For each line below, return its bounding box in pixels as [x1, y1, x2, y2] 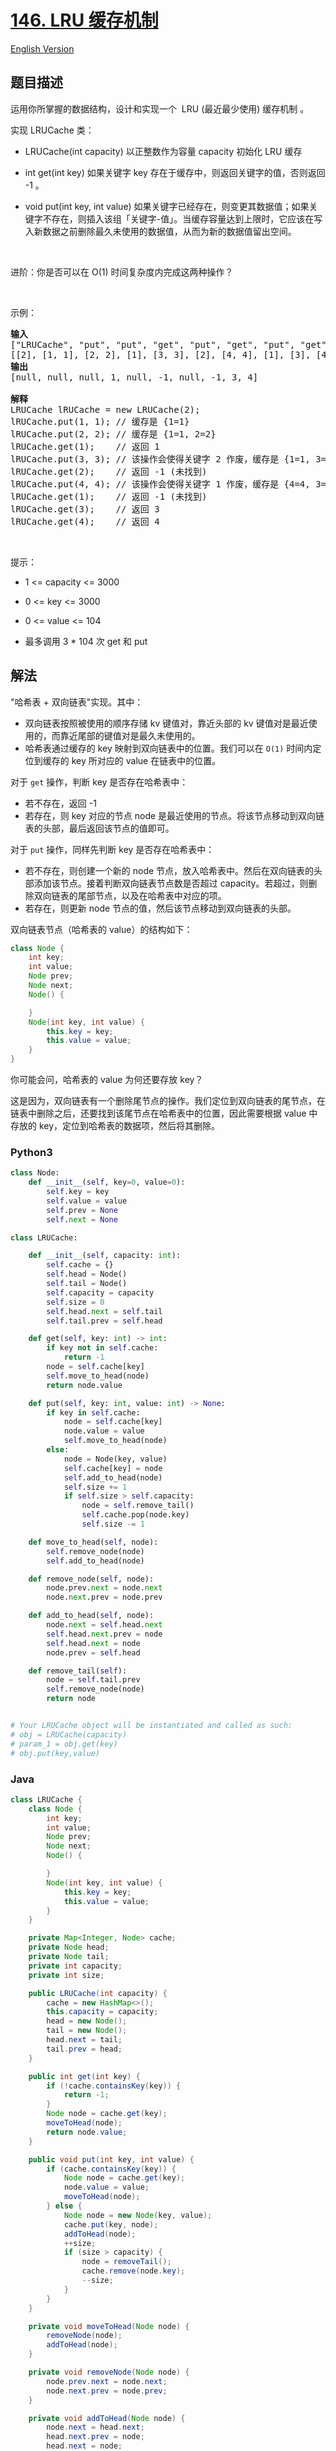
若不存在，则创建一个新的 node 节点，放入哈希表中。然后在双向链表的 [24, 864, 315, 876]
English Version [10, 42, 75, 55]
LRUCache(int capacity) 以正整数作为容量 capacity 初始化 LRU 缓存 [24, 145, 303, 157]
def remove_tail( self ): [28, 1666, 128, 1676]
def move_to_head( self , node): [28, 1537, 159, 1547]
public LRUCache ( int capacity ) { [28, 1988, 168, 1998]
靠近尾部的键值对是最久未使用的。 [59, 729, 201, 741]
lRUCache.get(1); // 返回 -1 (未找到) [10, 491, 208, 502]
